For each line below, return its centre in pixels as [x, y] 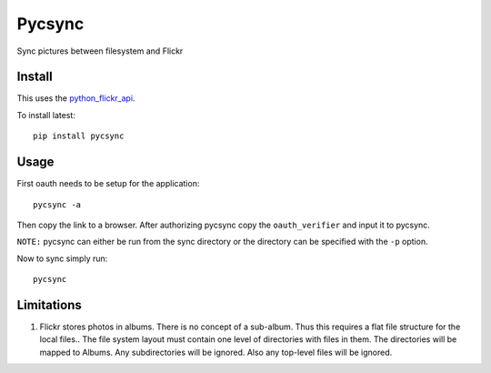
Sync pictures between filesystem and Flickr [100, 51]
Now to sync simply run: [62, 258]
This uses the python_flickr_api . [76, 98]
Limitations [49, 305]
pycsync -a [57, 204]
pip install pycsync [79, 136]
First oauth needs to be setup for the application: [108, 184]
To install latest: [46, 115]
